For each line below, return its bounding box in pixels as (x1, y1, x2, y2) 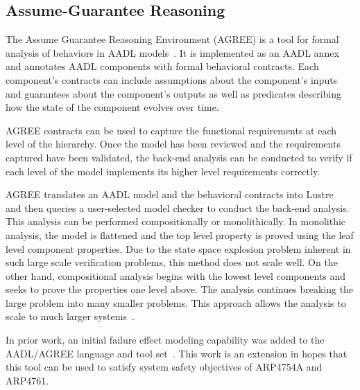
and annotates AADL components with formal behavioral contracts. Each (6, 59, 319, 73)
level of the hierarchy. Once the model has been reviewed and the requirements (6, 136, 341, 151)
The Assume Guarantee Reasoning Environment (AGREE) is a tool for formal (6, 32, 339, 46)
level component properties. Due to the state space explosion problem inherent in (6, 241, 351, 256)
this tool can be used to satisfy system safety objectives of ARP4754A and (6, 360, 323, 374)
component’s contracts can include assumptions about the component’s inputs (6, 72, 338, 87)
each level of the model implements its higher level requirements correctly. (6, 163, 320, 178)
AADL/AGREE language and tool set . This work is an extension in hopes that (6, 346, 348, 360)
